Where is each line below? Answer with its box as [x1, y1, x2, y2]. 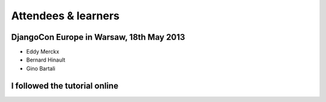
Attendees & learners [11, 9, 120, 22]
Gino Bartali [26, 65, 56, 72]
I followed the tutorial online [11, 80, 119, 91]
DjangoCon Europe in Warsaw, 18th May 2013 [11, 32, 185, 42]
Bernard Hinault [26, 56, 66, 63]
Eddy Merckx [26, 48, 60, 56]
